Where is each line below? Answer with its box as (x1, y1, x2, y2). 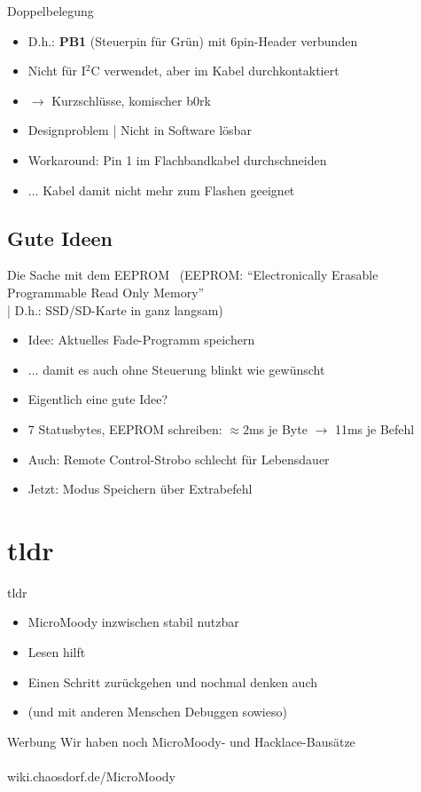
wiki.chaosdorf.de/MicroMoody (7, 766, 175, 785)
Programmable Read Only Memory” (7, 282, 205, 301)
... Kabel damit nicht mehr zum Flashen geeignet (27, 180, 295, 199)
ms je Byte (248, 419, 308, 438)
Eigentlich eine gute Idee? (27, 390, 168, 408)
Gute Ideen (7, 224, 113, 251)
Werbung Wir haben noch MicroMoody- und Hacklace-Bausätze (7, 732, 355, 750)
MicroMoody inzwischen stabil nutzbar (27, 613, 239, 631)
